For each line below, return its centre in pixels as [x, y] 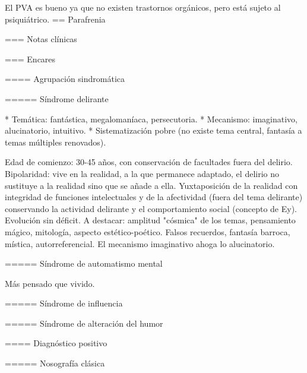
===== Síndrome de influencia [64, 303]
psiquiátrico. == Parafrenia [55, 19]
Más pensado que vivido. [50, 283]
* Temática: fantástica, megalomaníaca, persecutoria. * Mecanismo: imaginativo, [151, 118]
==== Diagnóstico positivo [56, 343]
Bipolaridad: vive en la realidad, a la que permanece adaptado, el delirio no [142, 173]
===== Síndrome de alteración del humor [84, 323]
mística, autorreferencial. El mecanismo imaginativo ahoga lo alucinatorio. [140, 243]
